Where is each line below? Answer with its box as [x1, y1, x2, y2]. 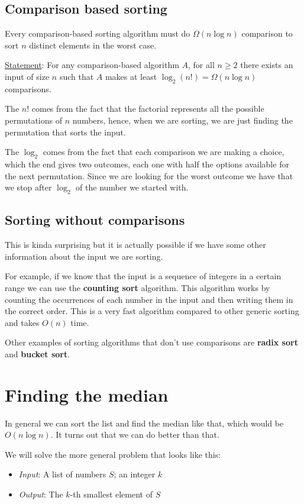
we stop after [5, 181, 52, 193]
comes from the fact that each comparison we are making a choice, [43, 146, 284, 158]
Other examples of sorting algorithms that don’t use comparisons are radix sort [5, 336, 298, 348]
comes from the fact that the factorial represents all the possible [31, 102, 264, 115]
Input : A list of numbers [18, 468, 106, 480]
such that [59, 70, 94, 82]
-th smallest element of [70, 487, 153, 500]
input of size [5, 70, 50, 82]
